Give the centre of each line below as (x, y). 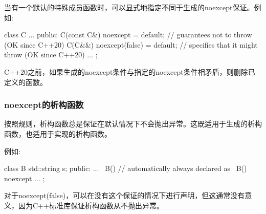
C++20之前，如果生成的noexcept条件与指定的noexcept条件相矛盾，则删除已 (130, 71)
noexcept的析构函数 (44, 105)
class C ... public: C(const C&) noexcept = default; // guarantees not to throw (128, 35)
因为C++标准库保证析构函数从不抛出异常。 (91, 205)
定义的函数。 (26, 82)
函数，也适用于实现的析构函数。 (58, 133)
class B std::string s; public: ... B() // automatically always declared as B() (126, 168)
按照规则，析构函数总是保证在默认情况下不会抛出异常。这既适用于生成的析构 (133, 124)
